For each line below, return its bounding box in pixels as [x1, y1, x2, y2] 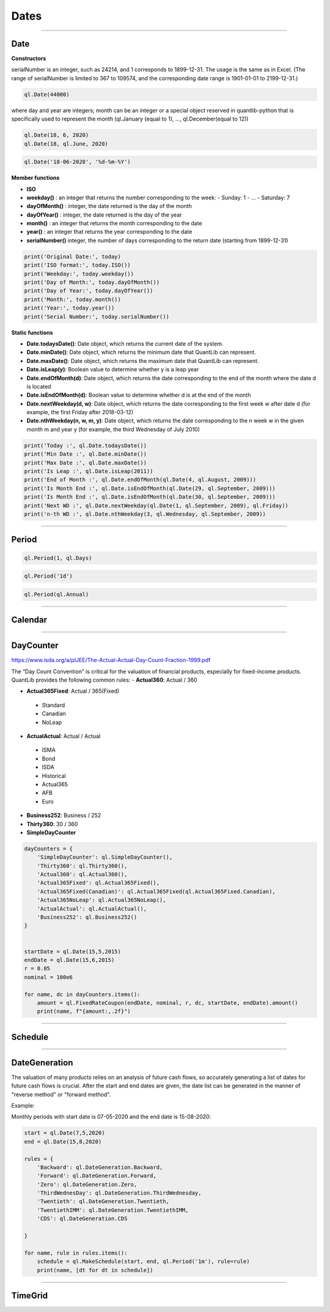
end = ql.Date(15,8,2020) [24, 1138, 102, 1145]
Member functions [11, 174, 60, 182]
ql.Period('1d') [24, 573, 73, 580]
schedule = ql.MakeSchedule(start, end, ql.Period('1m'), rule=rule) [37, 1258, 250, 1265]
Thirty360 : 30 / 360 [26, 820, 78, 827]
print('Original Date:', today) [24, 253, 122, 260]
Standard [42, 701, 65, 709]
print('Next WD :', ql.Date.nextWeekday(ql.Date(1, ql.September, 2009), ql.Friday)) [24, 502, 288, 509]
